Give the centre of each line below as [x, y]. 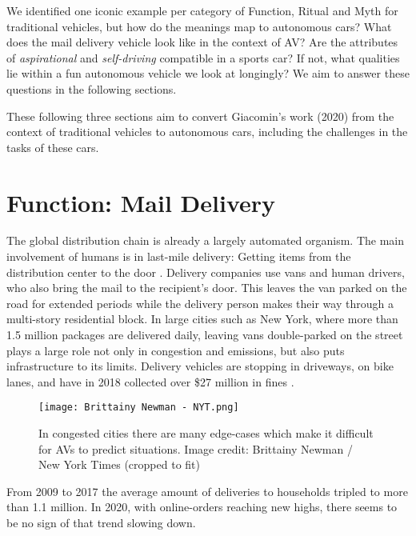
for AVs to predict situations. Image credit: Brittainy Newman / [196, 448]
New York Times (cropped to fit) [119, 464]
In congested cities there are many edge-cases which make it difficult [206, 433]
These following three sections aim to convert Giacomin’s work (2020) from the [200, 116]
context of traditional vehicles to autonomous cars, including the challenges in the [207, 132]
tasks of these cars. [53, 147]
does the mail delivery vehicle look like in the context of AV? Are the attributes [202, 42]
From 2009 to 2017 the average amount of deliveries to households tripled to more [207, 491]
